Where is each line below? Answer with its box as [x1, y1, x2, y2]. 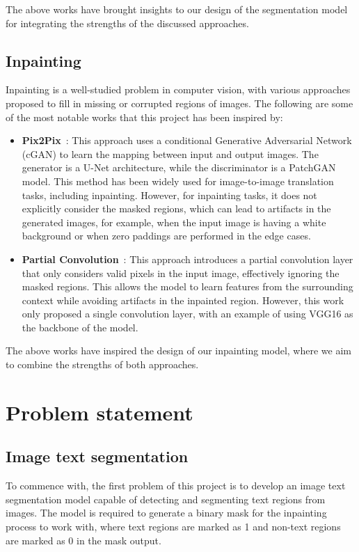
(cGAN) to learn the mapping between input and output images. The [22, 146, 319, 161]
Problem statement [6, 397, 193, 426]
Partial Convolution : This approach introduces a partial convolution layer [22, 251, 353, 266]
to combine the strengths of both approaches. [6, 357, 199, 372]
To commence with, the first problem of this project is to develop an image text [6, 478, 346, 493]
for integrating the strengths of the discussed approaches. [6, 15, 249, 30]
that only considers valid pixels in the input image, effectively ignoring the [22, 265, 340, 280]
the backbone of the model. [22, 320, 138, 334]
